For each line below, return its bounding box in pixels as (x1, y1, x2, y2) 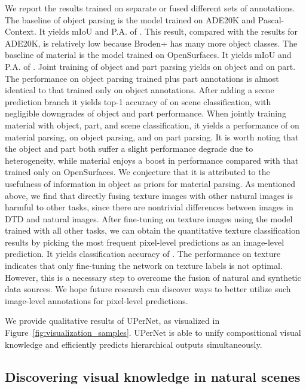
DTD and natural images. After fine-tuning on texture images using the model (5, 212, 293, 225)
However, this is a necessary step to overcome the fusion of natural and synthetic (5, 271, 301, 283)
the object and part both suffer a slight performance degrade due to (5, 142, 253, 155)
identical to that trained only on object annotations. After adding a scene (5, 84, 274, 96)
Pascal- (258, 13, 284, 26)
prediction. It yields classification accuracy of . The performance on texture (5, 247, 281, 260)
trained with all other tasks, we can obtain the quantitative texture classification (5, 224, 300, 237)
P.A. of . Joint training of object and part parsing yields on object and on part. (5, 60, 296, 72)
